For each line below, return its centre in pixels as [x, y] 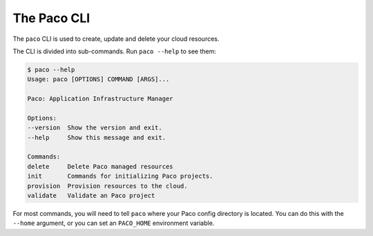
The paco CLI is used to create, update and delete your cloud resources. [116, 39]
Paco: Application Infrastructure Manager [100, 99]
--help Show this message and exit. [96, 137]
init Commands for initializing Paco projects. [120, 176]
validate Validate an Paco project [91, 196]
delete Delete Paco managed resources [100, 166]
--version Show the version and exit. [95, 128]
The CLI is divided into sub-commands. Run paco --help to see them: [115, 51]
